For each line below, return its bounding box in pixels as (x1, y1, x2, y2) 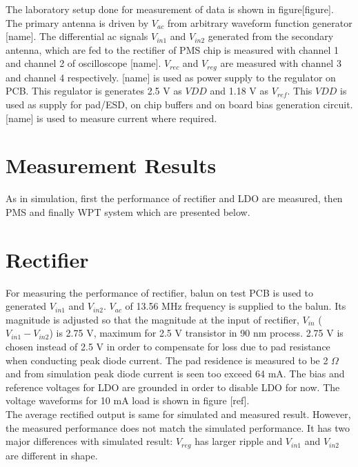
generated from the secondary (208, 29, 334, 43)
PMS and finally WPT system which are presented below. (6, 204, 250, 219)
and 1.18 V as (210, 83, 269, 98)
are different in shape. (6, 448, 98, 462)
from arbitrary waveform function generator (167, 15, 352, 30)
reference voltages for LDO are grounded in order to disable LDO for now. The (6, 379, 340, 394)
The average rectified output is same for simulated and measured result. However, (6, 406, 351, 421)
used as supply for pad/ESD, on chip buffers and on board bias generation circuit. (6, 97, 353, 112)
